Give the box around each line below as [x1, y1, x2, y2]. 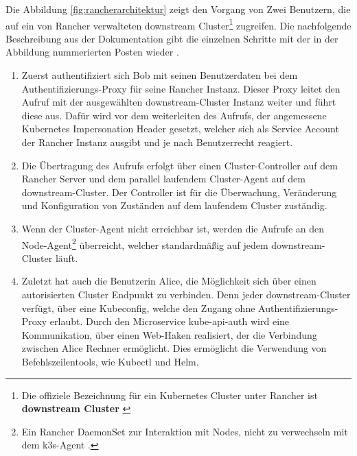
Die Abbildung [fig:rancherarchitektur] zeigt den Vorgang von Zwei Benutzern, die [5, 2, 351, 16]
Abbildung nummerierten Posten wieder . [5, 45, 179, 59]
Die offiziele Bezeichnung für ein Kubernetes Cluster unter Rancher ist [21, 387, 318, 402]
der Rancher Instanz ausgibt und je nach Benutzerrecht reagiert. [21, 135, 293, 149]
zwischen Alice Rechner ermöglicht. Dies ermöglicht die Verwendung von [21, 341, 327, 355]
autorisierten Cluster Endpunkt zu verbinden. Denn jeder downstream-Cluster [21, 287, 351, 301]
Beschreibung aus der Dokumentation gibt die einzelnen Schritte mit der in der [5, 31, 338, 45]
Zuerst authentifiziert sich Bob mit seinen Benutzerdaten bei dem [21, 68, 298, 82]
